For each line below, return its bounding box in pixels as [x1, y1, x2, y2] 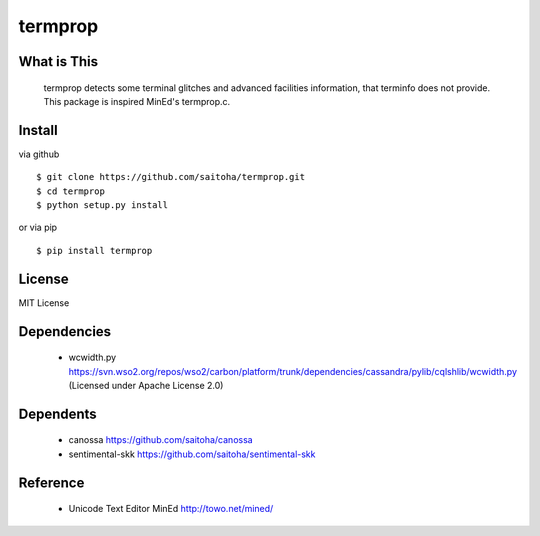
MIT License [18, 296, 70, 309]
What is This [18, 53, 99, 70]
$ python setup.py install [36, 200, 169, 211]
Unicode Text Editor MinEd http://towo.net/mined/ [68, 503, 274, 515]
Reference [18, 474, 85, 491]
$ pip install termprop [36, 245, 153, 256]
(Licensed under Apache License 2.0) [68, 379, 224, 391]
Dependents [18, 405, 97, 422]
